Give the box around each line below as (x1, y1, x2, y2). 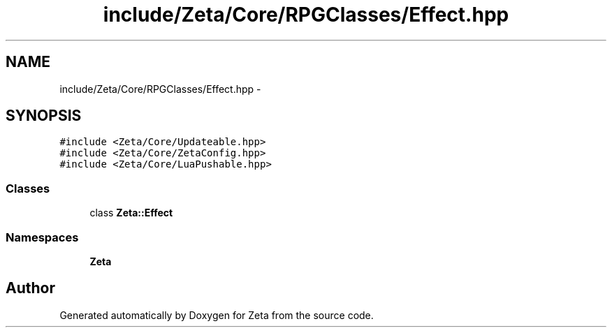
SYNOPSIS (6, 107, 82, 125)
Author (6, 279, 55, 297)
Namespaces (6, 230, 79, 244)
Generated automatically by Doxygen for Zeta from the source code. (59, 309, 374, 321)
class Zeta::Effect (89, 207, 173, 219)
